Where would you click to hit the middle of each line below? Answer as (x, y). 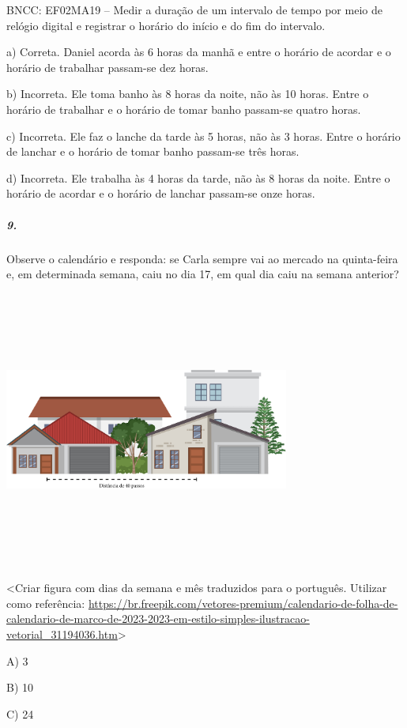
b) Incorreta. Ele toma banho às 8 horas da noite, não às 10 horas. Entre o (188, 94)
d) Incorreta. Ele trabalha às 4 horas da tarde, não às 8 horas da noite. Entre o (198, 177)
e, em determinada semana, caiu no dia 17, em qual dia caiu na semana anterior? (203, 274)
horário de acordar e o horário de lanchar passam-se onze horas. (161, 193)
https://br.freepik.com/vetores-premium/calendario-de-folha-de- (243, 603)
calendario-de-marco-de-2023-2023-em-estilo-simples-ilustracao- (158, 619)
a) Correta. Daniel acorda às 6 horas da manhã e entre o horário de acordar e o (199, 52)
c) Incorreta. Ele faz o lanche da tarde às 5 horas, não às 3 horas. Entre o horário (203, 136)
